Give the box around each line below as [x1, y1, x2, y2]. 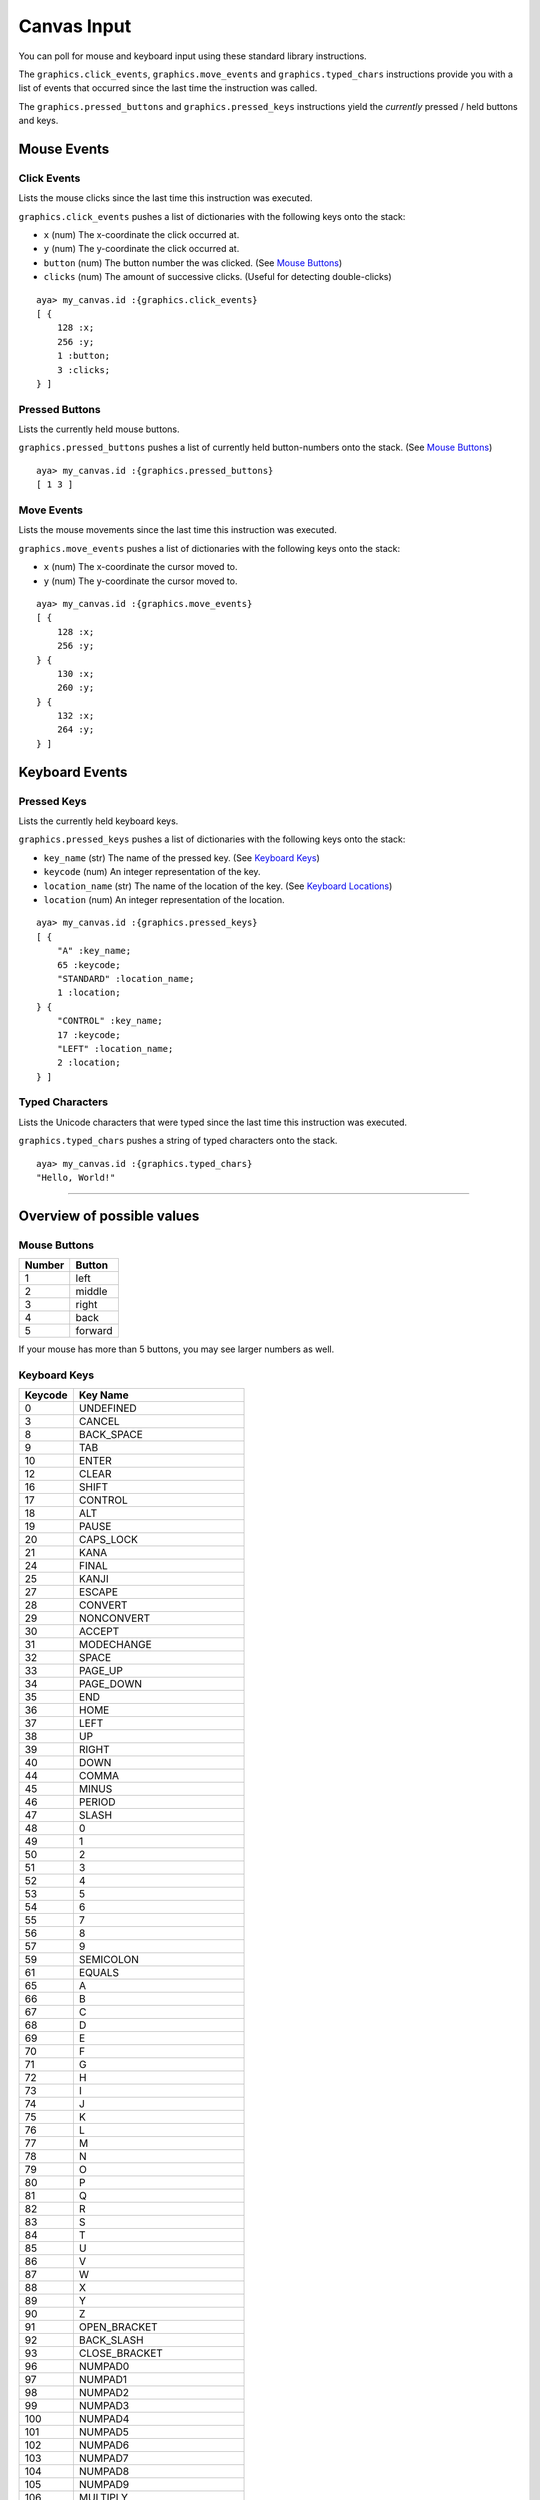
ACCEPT [78, 1625, 120, 1639]
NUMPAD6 [78, 2438, 130, 2452]
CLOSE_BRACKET [78, 2346, 164, 2360]
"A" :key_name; [56, 945, 132, 957]
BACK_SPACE [78, 1428, 144, 1442]
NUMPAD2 [78, 2386, 130, 2400]
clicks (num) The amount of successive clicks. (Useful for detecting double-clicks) [43, 271, 392, 283]
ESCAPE [78, 1585, 119, 1599]
